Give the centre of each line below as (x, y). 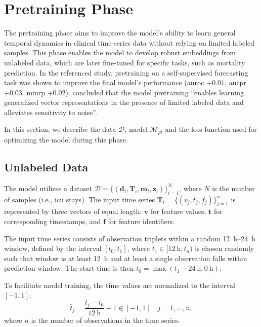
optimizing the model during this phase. (66, 139)
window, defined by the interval (53, 248)
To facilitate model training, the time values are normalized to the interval (120, 285)
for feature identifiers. (141, 221)
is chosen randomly (225, 248)
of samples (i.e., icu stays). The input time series (79, 199)
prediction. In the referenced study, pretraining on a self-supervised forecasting (126, 72)
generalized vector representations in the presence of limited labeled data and (124, 102)
